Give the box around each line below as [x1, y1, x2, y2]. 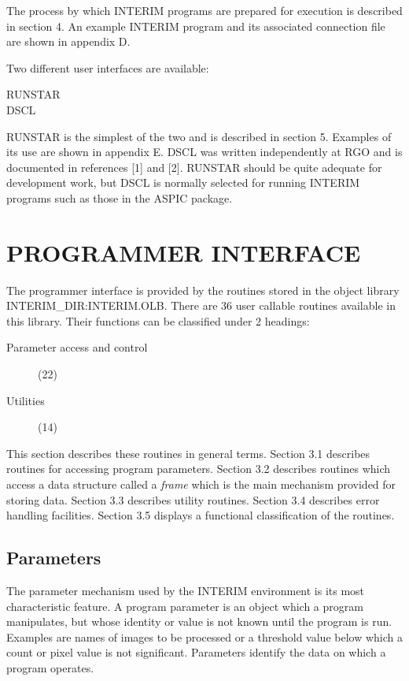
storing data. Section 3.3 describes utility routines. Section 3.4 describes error [6, 491, 380, 508]
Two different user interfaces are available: [6, 59, 209, 76]
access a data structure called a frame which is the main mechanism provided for [6, 476, 396, 492]
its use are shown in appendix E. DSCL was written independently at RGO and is [6, 143, 403, 160]
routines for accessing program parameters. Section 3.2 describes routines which [6, 460, 391, 477]
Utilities [6, 392, 45, 408]
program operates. [6, 659, 94, 675]
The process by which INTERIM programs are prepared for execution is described [6, 2, 403, 18]
